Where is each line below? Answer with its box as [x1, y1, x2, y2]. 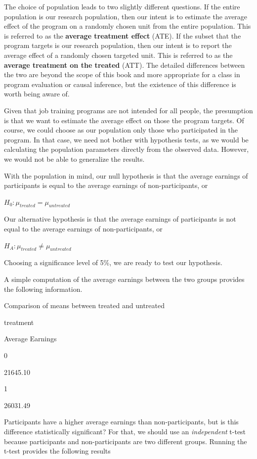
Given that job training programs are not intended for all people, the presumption [4, 105, 253, 115]
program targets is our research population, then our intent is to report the [4, 40, 232, 50]
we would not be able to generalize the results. [4, 153, 145, 164]
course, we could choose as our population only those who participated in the [4, 125, 238, 135]
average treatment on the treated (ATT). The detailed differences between [4, 59, 245, 70]
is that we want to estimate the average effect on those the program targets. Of [4, 115, 244, 125]
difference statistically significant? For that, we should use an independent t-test [4, 426, 246, 436]
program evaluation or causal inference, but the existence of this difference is [4, 79, 236, 89]
